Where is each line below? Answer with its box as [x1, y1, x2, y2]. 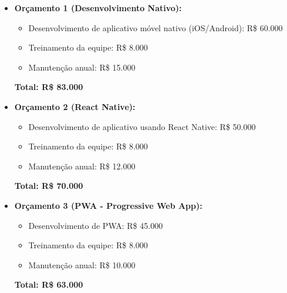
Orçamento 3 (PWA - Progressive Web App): [14, 199, 202, 211]
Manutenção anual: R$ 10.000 [28, 258, 136, 271]
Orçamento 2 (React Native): [14, 100, 136, 112]
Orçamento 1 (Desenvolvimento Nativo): [14, 2, 182, 14]
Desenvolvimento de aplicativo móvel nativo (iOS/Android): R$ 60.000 [28, 21, 283, 34]
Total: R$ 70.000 [14, 179, 83, 192]
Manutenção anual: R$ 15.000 [28, 61, 136, 73]
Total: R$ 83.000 [14, 81, 83, 93]
